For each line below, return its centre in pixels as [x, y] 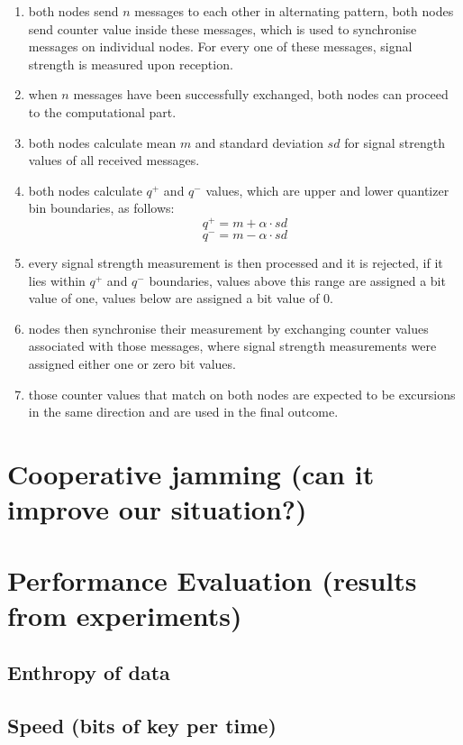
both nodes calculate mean [102, 142]
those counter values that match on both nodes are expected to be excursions [242, 394]
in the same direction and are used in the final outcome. [183, 412]
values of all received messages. [114, 160]
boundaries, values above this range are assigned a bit [297, 280]
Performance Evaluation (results [212, 579]
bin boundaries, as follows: [101, 208]
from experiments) [125, 615]
